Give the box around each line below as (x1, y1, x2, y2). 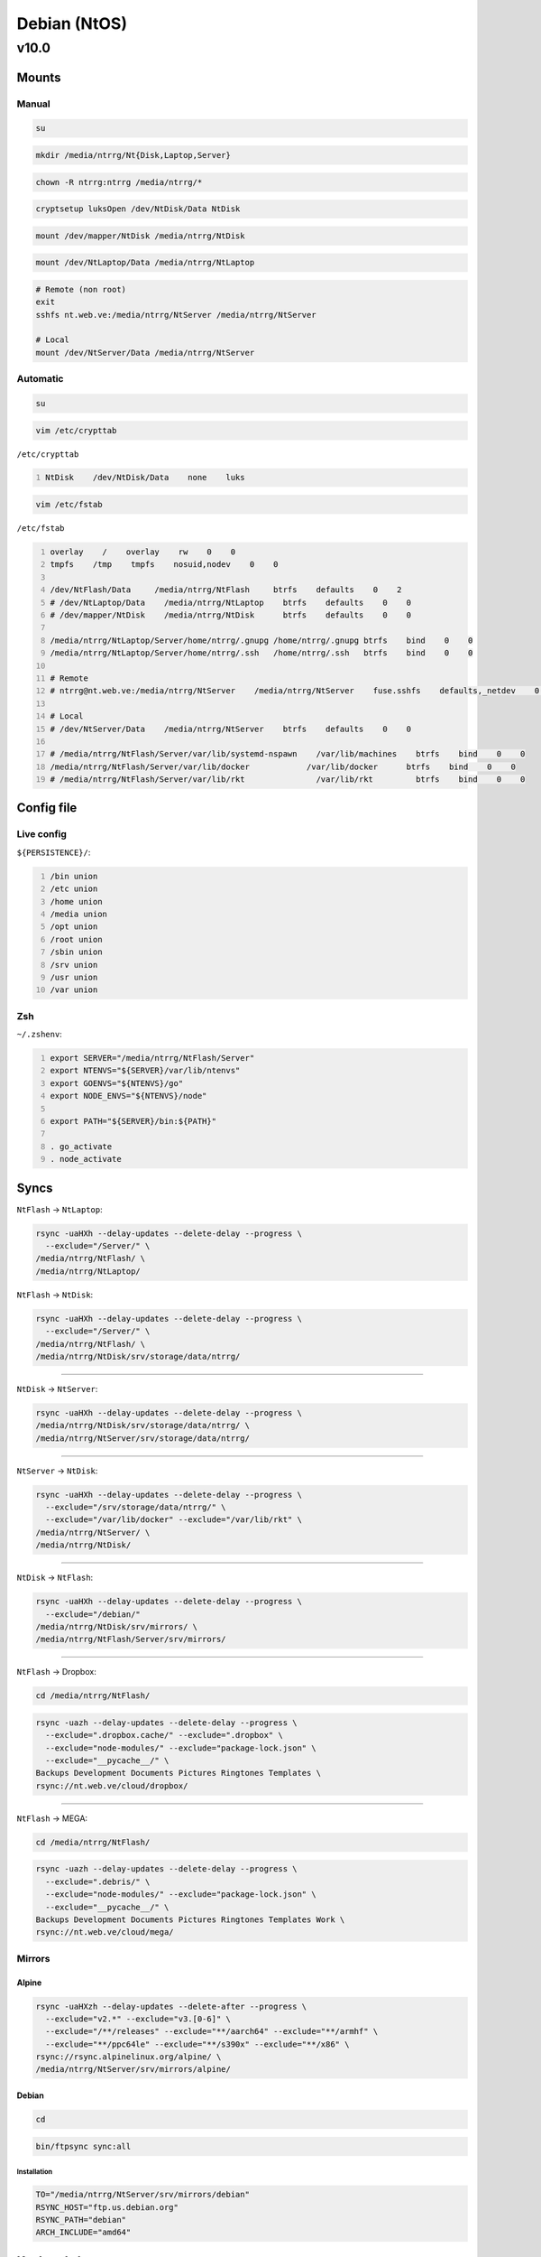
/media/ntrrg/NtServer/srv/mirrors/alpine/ (35, 2064, 232, 2075)
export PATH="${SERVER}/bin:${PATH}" (50, 1116, 216, 1126)
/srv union (50, 960, 98, 970)
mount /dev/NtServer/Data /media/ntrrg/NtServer (35, 348, 255, 358)
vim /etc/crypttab (35, 425, 117, 435)
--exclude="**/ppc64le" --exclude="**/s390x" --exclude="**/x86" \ (45, 2039, 350, 2049)
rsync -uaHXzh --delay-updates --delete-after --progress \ (35, 2001, 307, 2011)
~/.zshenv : (16, 1029, 62, 1040)
